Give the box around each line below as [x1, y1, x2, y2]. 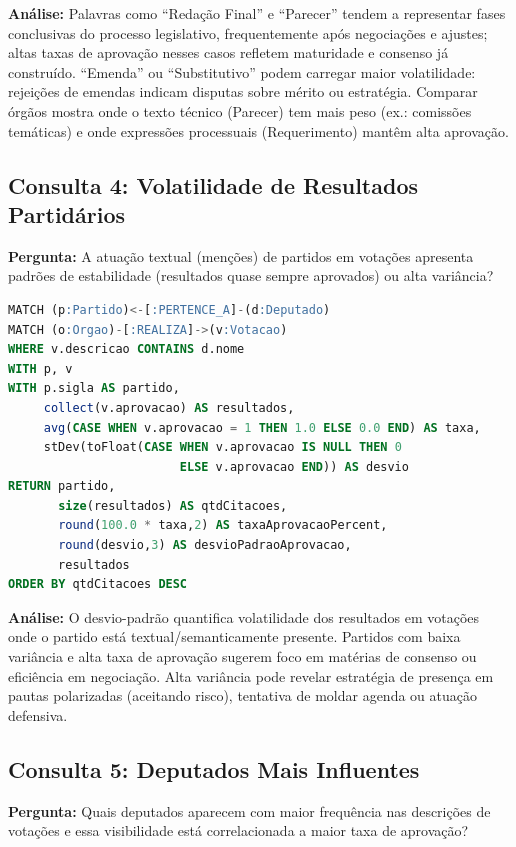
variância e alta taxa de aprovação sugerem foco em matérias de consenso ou [8, 646, 477, 667]
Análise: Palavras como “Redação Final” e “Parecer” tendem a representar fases [8, 3, 506, 23]
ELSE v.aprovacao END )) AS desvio [179, 459, 409, 474]
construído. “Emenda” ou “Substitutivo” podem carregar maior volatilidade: [8, 61, 476, 82]
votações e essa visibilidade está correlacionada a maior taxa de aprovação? [8, 820, 469, 841]
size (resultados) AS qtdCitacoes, [58, 498, 288, 513]
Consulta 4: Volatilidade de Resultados [8, 169, 419, 200]
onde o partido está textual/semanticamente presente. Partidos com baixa [8, 626, 461, 647]
